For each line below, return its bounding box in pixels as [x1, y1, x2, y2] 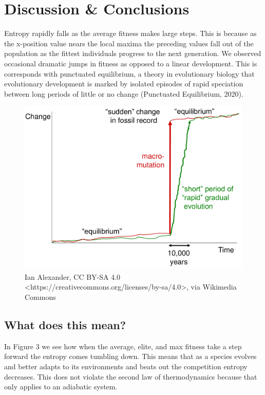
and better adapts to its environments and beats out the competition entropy [4, 361, 248, 372]
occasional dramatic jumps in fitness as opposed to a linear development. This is [4, 58, 257, 68]
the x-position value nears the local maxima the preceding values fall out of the [4, 38, 254, 48]
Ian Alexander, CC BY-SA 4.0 [25, 271, 121, 282]
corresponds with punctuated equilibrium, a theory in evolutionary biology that [4, 68, 255, 79]
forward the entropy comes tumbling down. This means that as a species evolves [4, 351, 257, 362]
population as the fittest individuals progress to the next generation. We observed [4, 48, 261, 59]
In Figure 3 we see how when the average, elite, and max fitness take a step [4, 340, 242, 351]
